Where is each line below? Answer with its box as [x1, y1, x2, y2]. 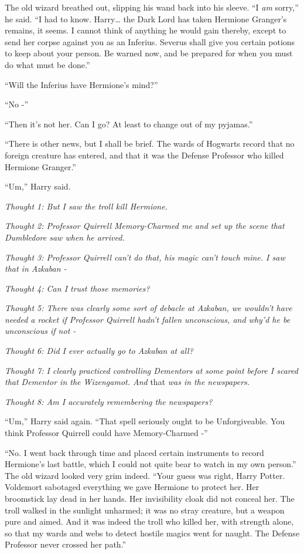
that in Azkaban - [5, 262, 67, 275]
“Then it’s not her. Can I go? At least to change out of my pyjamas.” [5, 117, 253, 130]
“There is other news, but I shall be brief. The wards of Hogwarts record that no [5, 137, 295, 150]
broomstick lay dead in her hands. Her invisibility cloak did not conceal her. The [5, 492, 295, 504]
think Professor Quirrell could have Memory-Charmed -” [5, 427, 208, 439]
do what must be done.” [5, 58, 90, 70]
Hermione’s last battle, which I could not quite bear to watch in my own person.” [5, 458, 296, 470]
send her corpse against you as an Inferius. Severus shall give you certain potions [5, 35, 295, 48]
